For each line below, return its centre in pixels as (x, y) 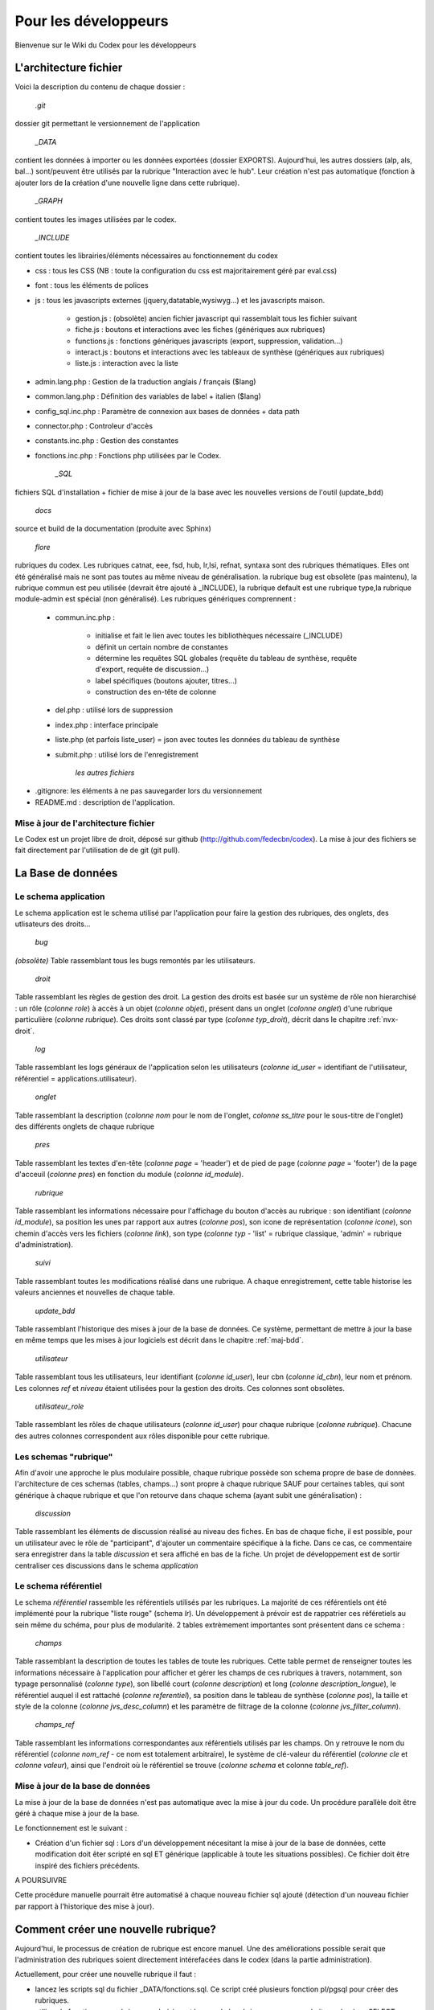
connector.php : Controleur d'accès (94, 426)
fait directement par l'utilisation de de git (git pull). (97, 850)
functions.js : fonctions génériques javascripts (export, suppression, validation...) (209, 341)
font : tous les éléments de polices (92, 285)
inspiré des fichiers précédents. (88, 1865)
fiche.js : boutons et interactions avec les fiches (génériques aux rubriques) (200, 330)
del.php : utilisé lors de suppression (114, 710)
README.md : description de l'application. (105, 802)
